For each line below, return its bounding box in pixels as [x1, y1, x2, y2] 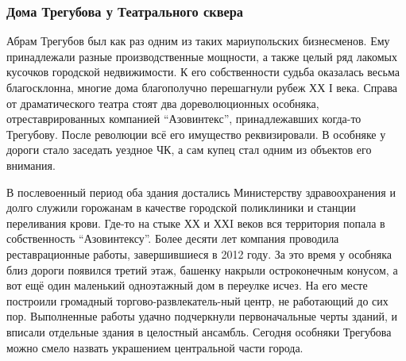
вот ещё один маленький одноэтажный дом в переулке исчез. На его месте [6, 277, 368, 294]
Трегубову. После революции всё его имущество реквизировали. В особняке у [6, 125, 386, 142]
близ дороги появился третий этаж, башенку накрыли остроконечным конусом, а [6, 261, 398, 278]
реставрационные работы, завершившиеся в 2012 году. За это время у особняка [6, 245, 392, 262]
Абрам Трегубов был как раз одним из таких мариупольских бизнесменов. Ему [6, 33, 390, 49]
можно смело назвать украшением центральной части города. [6, 339, 304, 355]
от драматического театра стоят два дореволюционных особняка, [6, 94, 319, 111]
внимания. [6, 156, 56, 173]
